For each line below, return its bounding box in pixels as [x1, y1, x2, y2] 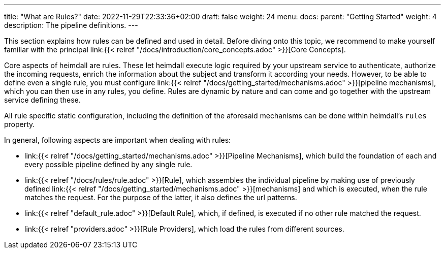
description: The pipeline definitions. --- [4, 21, 138, 29]
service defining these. [4, 96, 81, 104]
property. [4, 120, 35, 129]
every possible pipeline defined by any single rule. [24, 160, 193, 169]
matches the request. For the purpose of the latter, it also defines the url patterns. [24, 193, 297, 202]
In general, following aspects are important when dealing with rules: [4, 136, 231, 144]
